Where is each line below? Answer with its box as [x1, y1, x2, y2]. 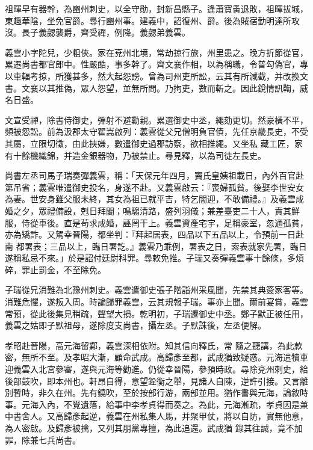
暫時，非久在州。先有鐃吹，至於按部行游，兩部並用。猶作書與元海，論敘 [13, 386, 300, 399]
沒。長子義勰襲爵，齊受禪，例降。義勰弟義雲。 [5, 26, 190, 39]
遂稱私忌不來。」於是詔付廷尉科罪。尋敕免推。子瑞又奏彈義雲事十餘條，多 [5, 251, 296, 264]
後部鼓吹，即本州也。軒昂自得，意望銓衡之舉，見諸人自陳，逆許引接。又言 [5, 374, 300, 387]
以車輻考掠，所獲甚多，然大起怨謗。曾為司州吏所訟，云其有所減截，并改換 [5, 69, 300, 82]
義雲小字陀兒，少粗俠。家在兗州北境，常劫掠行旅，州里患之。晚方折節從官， [5, 46, 308, 58]
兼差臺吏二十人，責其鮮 [206, 204, 300, 217]
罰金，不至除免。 [38, 263, 106, 276]
